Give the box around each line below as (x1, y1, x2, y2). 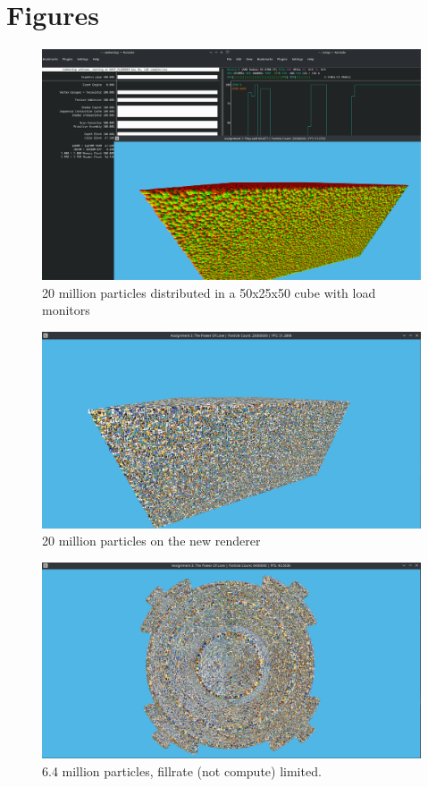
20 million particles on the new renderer (42, 531, 261, 550)
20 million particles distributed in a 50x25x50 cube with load (42, 283, 376, 301)
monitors (42, 300, 90, 319)
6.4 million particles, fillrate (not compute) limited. (42, 761, 322, 780)
